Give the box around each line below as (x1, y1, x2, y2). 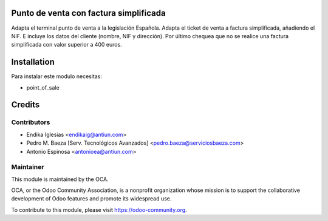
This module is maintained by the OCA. (11, 176, 109, 183)
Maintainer (11, 163, 44, 171)
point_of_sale (26, 84, 60, 91)
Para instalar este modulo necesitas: (11, 73, 103, 80)
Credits (11, 100, 40, 110)
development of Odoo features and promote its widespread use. (11, 195, 172, 202)
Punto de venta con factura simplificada (11, 8, 166, 18)
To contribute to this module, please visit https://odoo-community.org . (11, 206, 188, 213)
